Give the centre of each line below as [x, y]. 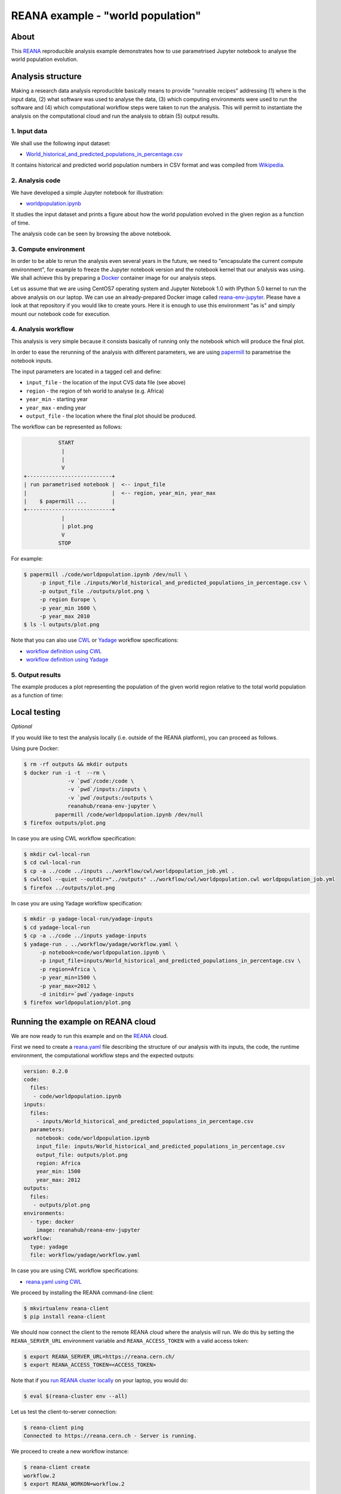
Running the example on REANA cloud [84, 1022]
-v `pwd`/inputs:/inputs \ [107, 789]
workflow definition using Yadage [67, 660]
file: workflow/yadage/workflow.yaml [85, 1255]
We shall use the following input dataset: [61, 143]
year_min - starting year [57, 399]
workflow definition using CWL [64, 651]
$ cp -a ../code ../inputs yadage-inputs [85, 936]
